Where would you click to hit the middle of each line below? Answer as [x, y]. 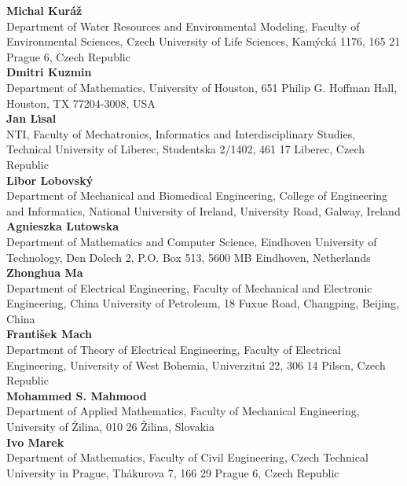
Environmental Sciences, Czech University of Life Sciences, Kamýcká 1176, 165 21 [203, 41]
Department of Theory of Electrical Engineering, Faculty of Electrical [174, 350]
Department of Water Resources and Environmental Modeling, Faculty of [183, 26]
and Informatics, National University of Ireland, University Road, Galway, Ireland [203, 210]
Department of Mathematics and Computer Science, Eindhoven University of [192, 241]
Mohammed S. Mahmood [77, 395]
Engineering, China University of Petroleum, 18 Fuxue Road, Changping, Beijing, [203, 303]
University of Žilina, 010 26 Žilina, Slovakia [110, 427]
